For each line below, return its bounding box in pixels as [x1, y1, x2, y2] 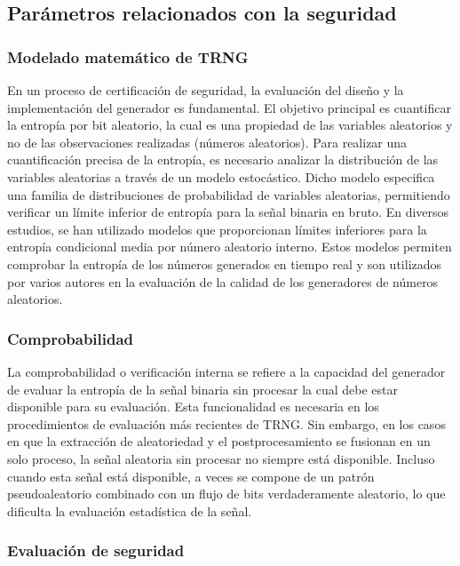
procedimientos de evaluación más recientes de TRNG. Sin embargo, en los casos [7, 414, 446, 433]
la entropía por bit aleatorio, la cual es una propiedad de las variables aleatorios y [7, 116, 453, 134]
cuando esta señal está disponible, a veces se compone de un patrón [7, 466, 375, 485]
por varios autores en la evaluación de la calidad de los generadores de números [7, 272, 439, 291]
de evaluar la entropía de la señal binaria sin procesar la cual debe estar [7, 379, 398, 398]
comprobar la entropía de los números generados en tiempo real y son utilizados [7, 254, 442, 273]
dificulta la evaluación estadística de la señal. [7, 501, 252, 520]
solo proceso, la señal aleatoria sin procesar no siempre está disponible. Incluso [7, 449, 435, 467]
